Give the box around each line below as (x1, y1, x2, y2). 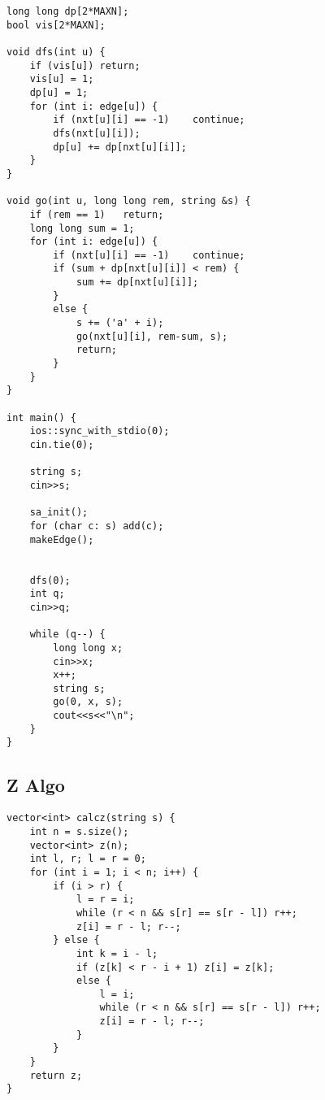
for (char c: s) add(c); (29, 520, 164, 532)
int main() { (6, 411, 76, 424)
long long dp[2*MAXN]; (6, 6, 129, 17)
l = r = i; (76, 893, 135, 906)
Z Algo (6, 772, 65, 798)
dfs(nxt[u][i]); (53, 127, 141, 139)
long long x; (53, 641, 123, 654)
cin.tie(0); (29, 439, 94, 450)
